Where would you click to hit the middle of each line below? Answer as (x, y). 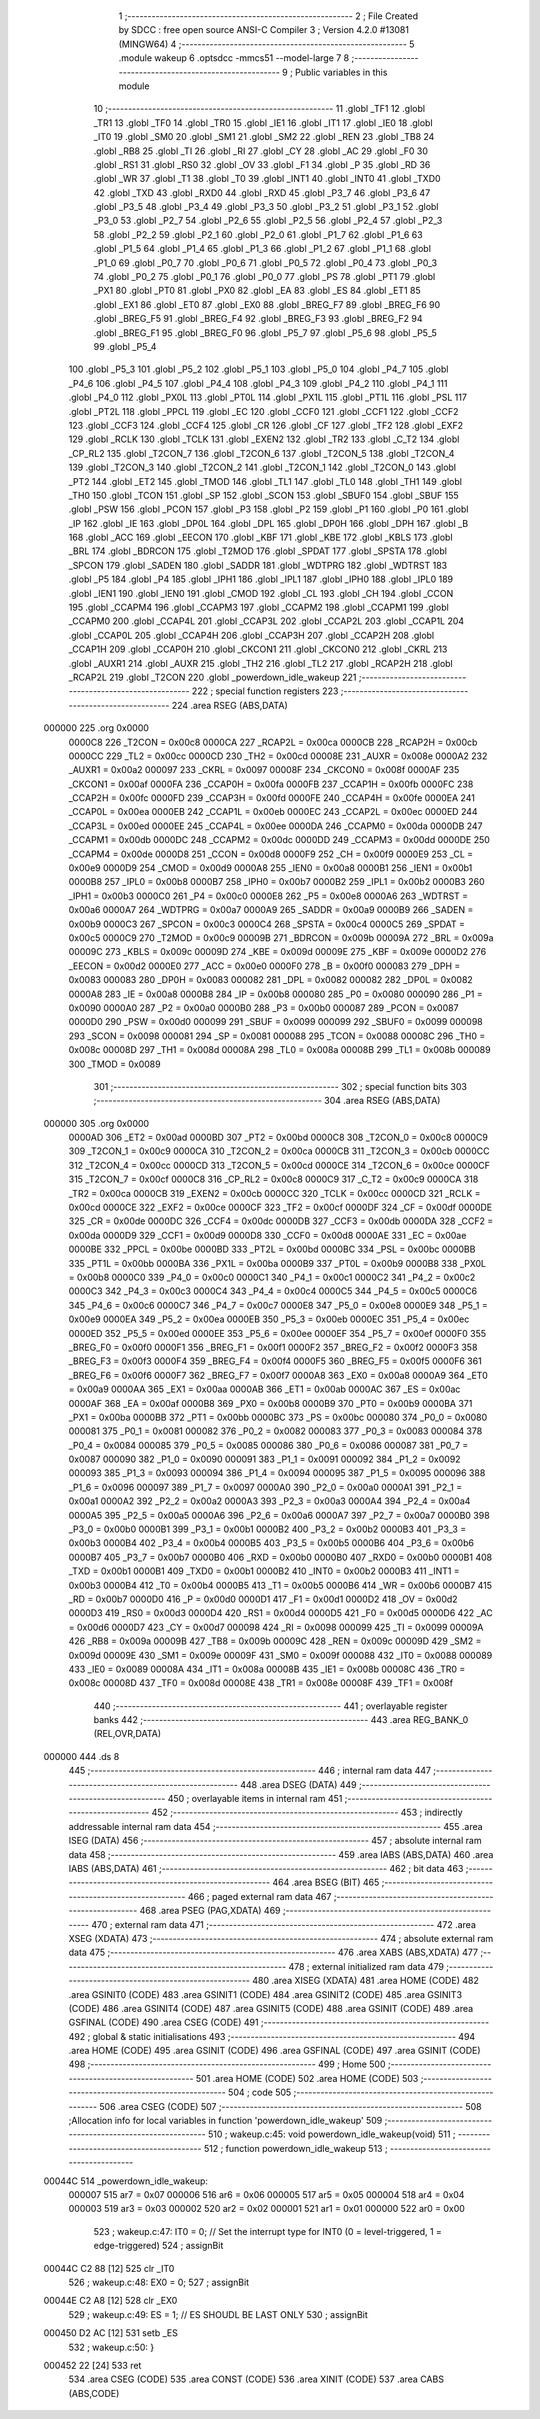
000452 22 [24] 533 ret (92, 2365)
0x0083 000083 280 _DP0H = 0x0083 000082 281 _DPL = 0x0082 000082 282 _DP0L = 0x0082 (271, 980)
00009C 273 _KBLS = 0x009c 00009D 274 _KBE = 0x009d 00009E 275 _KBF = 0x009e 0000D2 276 (277, 952)
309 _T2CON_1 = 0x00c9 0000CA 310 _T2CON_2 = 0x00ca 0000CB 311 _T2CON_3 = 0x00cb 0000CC (279, 1151)
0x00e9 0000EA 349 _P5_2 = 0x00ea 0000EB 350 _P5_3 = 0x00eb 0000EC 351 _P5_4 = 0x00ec (269, 1319)
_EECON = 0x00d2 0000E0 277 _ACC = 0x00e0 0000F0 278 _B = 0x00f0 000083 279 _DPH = (264, 966)
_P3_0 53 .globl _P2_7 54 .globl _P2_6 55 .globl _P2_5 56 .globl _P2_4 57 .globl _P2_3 (268, 221)
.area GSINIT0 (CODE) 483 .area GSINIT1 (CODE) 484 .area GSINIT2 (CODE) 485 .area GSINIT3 (265, 1994)
